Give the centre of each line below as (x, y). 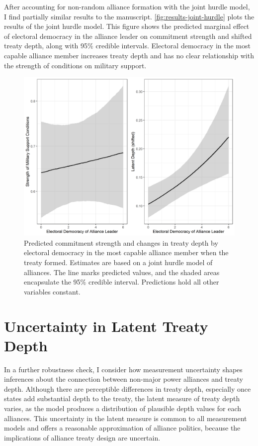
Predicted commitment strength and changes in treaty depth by (121, 242)
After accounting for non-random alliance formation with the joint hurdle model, (127, 6)
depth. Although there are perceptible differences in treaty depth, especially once (128, 388)
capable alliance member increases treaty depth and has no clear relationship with (129, 55)
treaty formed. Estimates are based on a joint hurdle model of (118, 262)
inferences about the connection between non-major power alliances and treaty (124, 379)
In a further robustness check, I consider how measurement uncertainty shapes (123, 369)
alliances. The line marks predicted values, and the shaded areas (122, 272)
